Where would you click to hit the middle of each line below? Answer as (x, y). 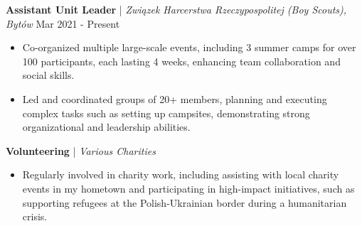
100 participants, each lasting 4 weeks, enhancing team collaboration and (181, 61)
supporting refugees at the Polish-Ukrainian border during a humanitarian (185, 202)
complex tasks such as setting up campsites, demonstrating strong (166, 113)
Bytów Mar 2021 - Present (63, 23)
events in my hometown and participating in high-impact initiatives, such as (188, 188)
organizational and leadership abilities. (106, 127)
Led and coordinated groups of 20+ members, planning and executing (175, 98)
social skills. (48, 75)
